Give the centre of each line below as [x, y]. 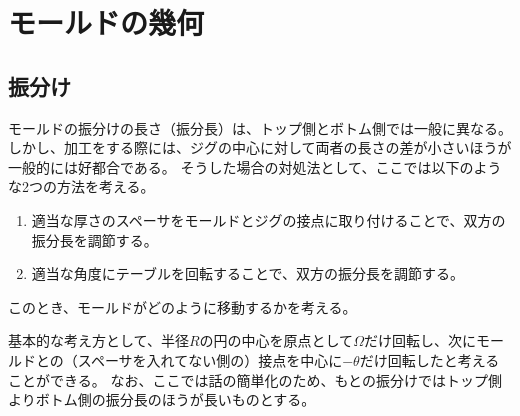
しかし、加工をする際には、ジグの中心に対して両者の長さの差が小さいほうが [260, 147]
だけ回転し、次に [419, 340]
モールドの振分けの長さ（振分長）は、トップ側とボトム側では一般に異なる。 [260, 127]
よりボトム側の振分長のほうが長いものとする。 [162, 399]
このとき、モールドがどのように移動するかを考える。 [182, 306]
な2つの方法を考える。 [81, 186]
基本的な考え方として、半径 [98, 340]
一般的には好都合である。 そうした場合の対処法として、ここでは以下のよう [255, 166]
